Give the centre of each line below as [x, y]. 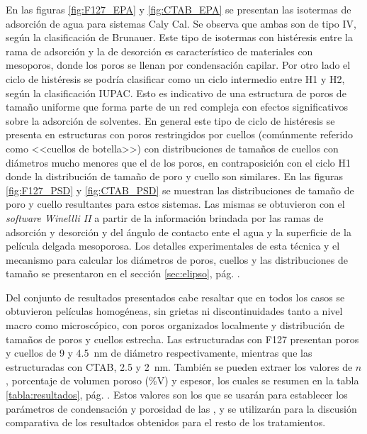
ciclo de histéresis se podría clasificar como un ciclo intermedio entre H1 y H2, [175, 78]
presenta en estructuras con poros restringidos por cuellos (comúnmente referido [180, 134]
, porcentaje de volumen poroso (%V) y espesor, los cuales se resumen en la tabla [182, 380]
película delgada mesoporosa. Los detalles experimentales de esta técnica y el [173, 246]
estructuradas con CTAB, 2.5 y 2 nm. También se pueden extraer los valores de [179, 366]
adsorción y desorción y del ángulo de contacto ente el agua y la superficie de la [179, 232]
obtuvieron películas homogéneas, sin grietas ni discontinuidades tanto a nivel [174, 311]
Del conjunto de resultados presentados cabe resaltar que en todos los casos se [175, 297]
